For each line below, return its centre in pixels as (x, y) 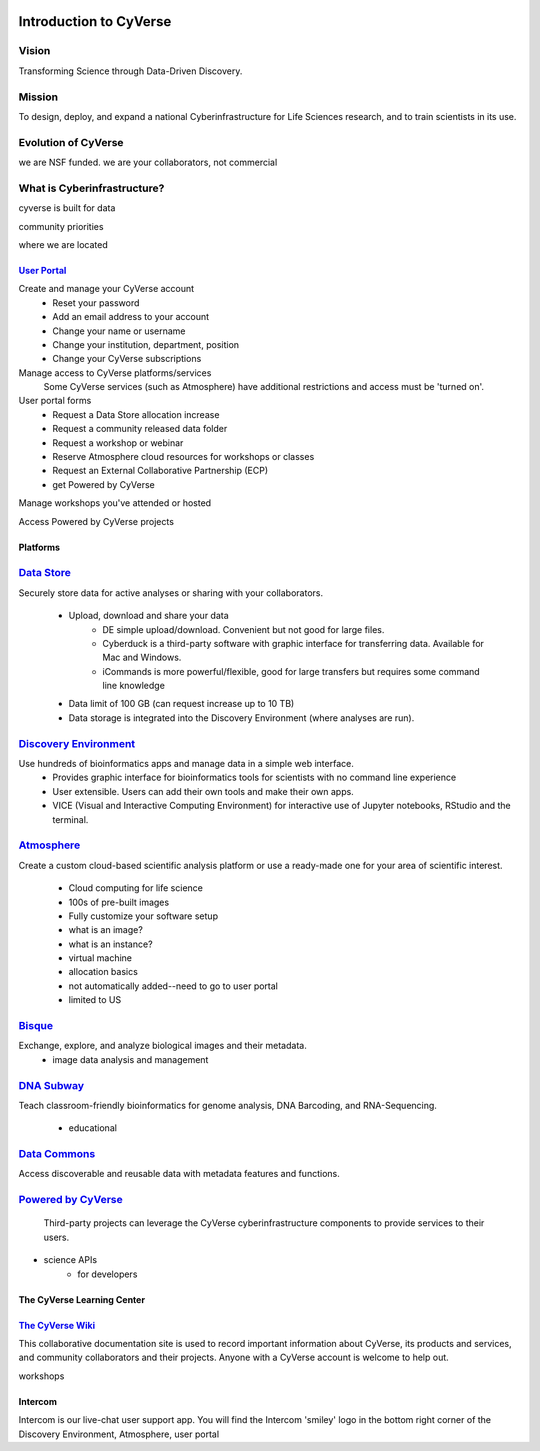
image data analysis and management (130, 1059)
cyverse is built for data (67, 208)
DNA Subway (51, 1085)
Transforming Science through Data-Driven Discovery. (130, 71)
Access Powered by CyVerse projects (96, 521)
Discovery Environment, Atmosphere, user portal (119, 1434)
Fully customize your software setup (143, 916)
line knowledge (133, 686)
